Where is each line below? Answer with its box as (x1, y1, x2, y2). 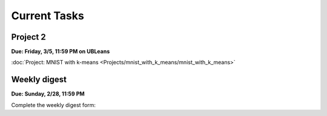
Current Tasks (11, 9, 84, 22)
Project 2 (11, 32, 46, 42)
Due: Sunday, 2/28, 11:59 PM (11, 90, 85, 97)
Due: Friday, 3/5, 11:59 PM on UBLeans (11, 48, 110, 55)
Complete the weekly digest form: (11, 101, 96, 108)
